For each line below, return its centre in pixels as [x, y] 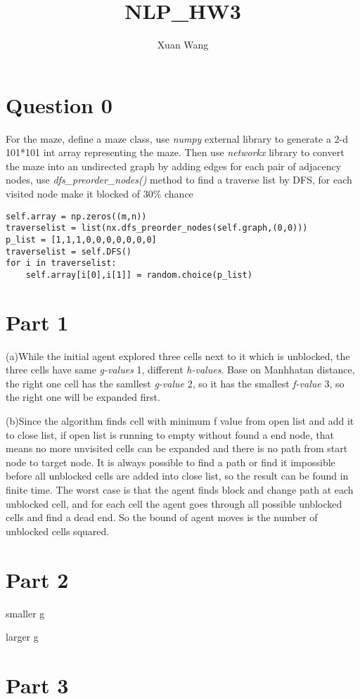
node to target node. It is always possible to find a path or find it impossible [171, 462]
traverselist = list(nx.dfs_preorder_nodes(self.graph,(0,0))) [157, 228]
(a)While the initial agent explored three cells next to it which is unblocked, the [178, 355]
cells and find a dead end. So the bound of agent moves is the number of [162, 517]
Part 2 [37, 579]
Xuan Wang [183, 45]
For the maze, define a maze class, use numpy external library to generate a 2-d [177, 138]
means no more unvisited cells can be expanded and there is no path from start [177, 448]
